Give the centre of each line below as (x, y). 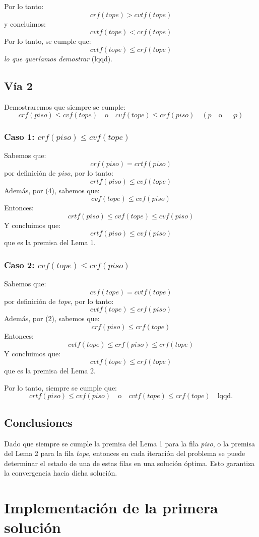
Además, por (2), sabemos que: (52, 318)
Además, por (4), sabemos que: (52, 190)
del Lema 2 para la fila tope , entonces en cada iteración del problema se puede (125, 453)
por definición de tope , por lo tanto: (59, 301)
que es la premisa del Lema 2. (50, 371)
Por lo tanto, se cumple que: (48, 41)
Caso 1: (19, 137)
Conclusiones (39, 422)
